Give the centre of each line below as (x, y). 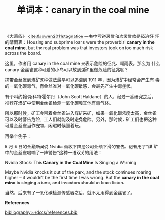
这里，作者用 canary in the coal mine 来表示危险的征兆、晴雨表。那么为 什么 (83, 63)
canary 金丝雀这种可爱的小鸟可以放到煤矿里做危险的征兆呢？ (67, 70)
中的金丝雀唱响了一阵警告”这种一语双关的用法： (54, 153)
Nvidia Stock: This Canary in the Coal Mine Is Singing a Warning (71, 163)
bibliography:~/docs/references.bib (41, 212)
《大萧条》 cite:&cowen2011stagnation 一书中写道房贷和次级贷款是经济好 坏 (82, 36)
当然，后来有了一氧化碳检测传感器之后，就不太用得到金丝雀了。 (70, 193)
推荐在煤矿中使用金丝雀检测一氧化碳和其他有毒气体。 (59, 103)
